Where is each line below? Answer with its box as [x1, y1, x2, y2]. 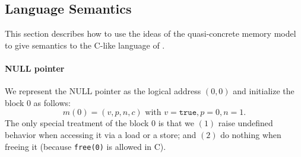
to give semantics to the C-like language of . [5, 39, 165, 51]
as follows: [33, 96, 71, 108]
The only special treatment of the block [5, 117, 149, 129]
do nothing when [220, 128, 281, 140]
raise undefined [218, 117, 273, 129]
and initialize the [233, 85, 294, 97]
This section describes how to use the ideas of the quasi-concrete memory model [5, 27, 296, 40]
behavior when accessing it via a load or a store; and [5, 128, 197, 140]
